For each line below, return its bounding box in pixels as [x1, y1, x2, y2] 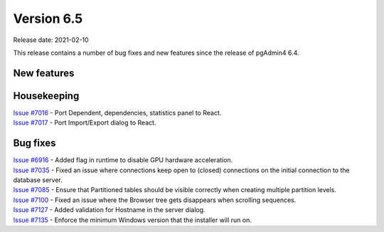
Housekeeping [13, 90, 80, 102]
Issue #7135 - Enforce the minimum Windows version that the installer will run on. [13, 216, 252, 224]
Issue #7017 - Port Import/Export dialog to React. [13, 118, 156, 127]
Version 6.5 [13, 11, 83, 26]
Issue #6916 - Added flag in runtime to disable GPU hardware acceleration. [13, 156, 233, 164]
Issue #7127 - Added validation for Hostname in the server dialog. [13, 206, 206, 214]
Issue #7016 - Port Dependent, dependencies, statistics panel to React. [13, 108, 222, 117]
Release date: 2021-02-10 [13, 36, 89, 44]
